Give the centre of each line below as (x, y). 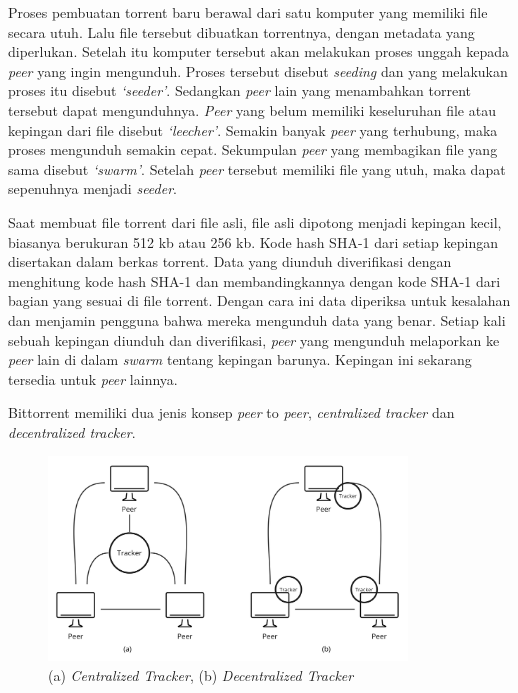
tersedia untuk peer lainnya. (93, 378)
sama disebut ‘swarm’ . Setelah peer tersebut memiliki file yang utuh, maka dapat (257, 168)
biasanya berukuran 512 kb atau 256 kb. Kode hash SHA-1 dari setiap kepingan (253, 241)
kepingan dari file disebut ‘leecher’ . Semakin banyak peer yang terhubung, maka (253, 129)
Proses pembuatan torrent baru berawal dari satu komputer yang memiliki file (248, 12)
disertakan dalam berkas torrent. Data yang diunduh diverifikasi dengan (230, 261)
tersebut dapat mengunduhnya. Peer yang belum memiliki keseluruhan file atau (252, 109)
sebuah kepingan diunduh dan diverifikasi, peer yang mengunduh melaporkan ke (254, 339)
